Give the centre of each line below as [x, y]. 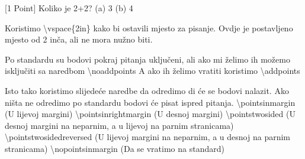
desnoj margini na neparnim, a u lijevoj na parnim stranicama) [119, 125]
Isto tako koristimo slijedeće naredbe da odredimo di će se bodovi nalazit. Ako [147, 90]
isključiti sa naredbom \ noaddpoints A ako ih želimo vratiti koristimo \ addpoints [152, 71]
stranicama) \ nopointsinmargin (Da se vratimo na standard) [115, 148]
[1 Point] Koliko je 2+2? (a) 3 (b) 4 [69, 8]
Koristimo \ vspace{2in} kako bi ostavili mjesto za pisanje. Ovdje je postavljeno [149, 27]
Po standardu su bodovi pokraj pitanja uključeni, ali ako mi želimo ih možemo [147, 59]
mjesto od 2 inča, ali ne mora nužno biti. [79, 39]
